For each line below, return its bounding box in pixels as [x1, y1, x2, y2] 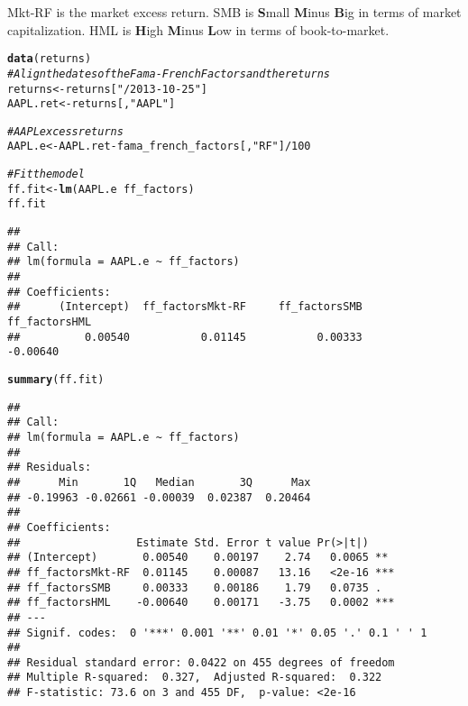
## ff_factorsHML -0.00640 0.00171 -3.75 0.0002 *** [7, 596, 395, 610]
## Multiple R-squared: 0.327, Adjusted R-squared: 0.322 [7, 671, 382, 684]
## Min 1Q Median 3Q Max [7, 475, 311, 489]
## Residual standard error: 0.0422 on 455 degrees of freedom [7, 656, 395, 669]
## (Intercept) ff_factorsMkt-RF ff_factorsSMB [7, 300, 362, 314]
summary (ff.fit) [7, 373, 105, 386]
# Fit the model [7, 168, 85, 181]
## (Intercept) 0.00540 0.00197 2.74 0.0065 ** [7, 551, 389, 564]
